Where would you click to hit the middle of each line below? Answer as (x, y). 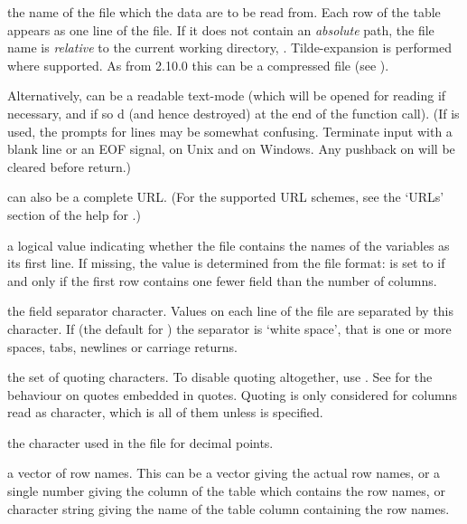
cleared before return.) (70, 166)
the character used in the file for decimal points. (140, 442)
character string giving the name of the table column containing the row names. (229, 508)
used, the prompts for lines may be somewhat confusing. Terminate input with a (230, 131)
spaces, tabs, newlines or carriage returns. (122, 346)
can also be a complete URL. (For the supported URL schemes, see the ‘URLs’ (226, 197)
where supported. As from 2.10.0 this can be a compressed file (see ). (198, 65)
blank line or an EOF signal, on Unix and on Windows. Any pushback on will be (231, 149)
